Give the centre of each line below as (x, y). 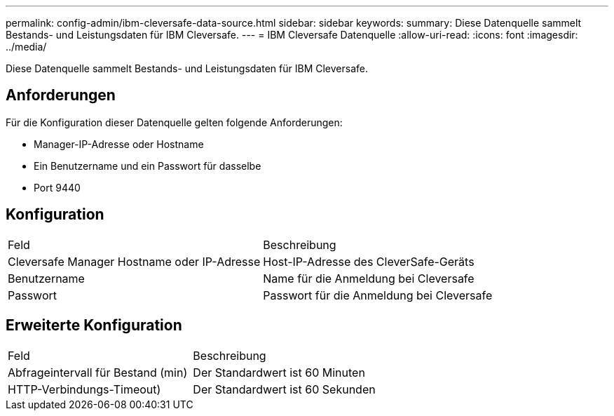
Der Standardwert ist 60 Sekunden (284, 389)
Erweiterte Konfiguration (94, 326)
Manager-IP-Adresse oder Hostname (119, 144)
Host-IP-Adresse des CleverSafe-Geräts (369, 261)
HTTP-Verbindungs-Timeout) (84, 389)
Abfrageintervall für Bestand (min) (98, 372)
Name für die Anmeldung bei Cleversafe (369, 278)
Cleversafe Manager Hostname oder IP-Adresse (134, 261)
